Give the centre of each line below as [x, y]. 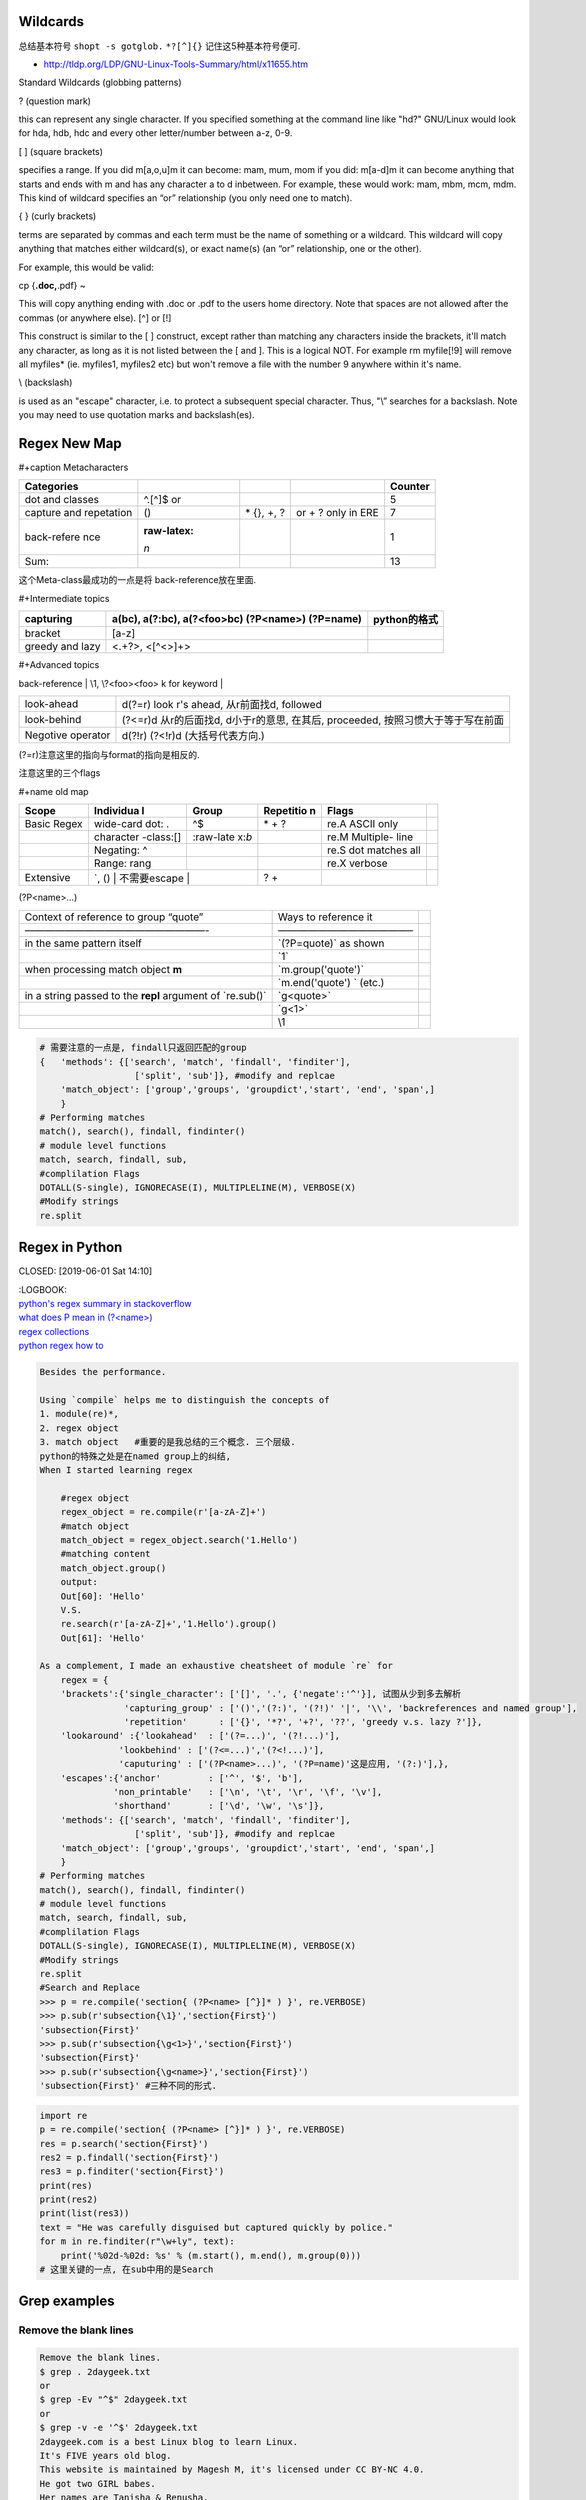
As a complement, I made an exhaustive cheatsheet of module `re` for [216, 1666]
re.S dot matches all [373, 850]
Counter [410, 487]
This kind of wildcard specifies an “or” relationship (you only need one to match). [185, 198]
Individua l [119, 811]
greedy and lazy [62, 647]
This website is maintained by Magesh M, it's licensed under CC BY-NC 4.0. [232, 2469]
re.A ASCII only [362, 824]
